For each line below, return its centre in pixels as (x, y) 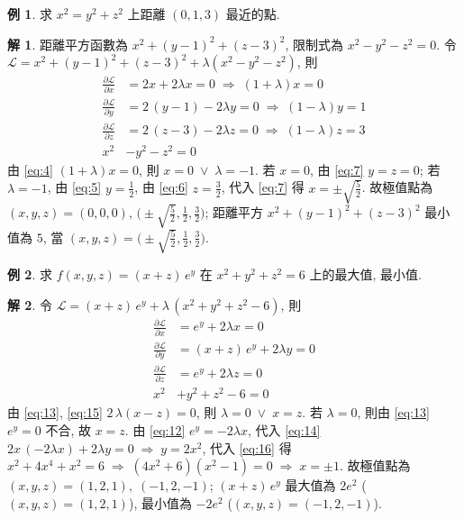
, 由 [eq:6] (161, 187)
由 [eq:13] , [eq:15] (55, 412)
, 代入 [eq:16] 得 (247, 447)
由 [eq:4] (30, 169)
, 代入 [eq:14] (284, 429)
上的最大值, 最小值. (365, 274)
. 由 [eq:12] (155, 429)
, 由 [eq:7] (337, 169)
